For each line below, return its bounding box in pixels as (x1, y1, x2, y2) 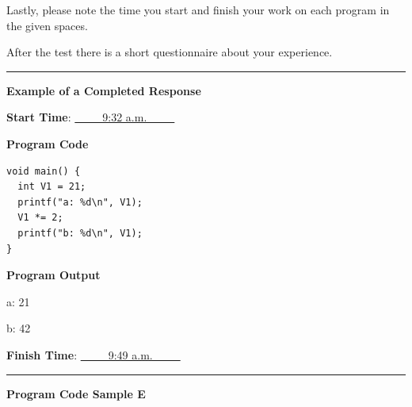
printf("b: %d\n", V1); (17, 227, 143, 239)
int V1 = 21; (17, 181, 86, 193)
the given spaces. (6, 17, 88, 33)
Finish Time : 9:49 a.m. (6, 346, 153, 363)
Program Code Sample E (6, 385, 146, 401)
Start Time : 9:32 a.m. (6, 109, 147, 125)
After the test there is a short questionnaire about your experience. (6, 44, 333, 60)
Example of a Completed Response (6, 82, 201, 98)
